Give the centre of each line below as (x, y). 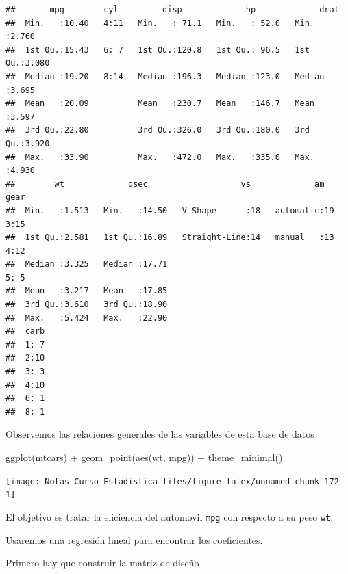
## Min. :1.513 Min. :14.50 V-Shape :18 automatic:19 (170, 210)
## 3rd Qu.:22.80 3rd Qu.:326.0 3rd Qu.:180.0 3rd (158, 130)
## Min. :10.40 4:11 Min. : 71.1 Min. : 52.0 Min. (160, 23)
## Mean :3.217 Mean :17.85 (87, 291)
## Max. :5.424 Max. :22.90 (87, 318)
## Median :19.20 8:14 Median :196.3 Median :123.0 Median (165, 76)
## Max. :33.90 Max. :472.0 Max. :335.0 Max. (160, 157)
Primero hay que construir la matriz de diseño (102, 563)
